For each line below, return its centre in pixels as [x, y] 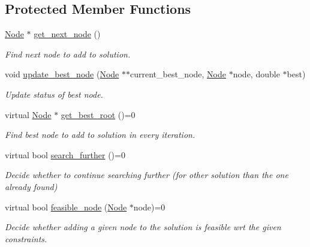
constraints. [26, 238]
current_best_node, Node [178, 74]
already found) [31, 186]
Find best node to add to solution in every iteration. [100, 135]
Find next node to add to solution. [68, 54]
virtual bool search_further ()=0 [65, 154]
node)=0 [149, 207]
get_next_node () [67, 34]
